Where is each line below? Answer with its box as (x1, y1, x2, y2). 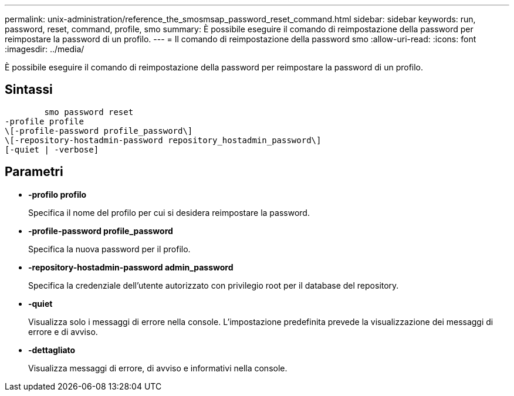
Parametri (5, 164, 63, 180)
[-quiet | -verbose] (5, 144, 99, 154)
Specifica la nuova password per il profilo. (28, 243, 191, 254)
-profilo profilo (28, 189, 87, 199)
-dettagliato (28, 344, 76, 355)
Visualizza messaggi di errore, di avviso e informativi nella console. (28, 363, 288, 373)
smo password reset (44, 107, 134, 117)
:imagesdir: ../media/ (5, 44, 84, 54)
